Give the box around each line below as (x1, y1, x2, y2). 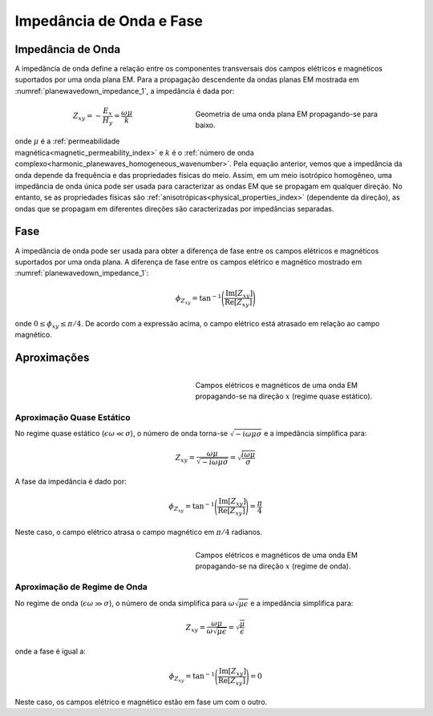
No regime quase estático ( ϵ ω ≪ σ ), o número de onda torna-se (14, 428, 229, 438)
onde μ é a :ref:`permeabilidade (14, 136, 120, 146)
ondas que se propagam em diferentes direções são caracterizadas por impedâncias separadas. (14, 204, 334, 213)
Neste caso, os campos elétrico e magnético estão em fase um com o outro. (14, 697, 268, 706)
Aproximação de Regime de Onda (14, 581, 148, 593)
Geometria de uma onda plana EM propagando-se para (195, 109, 378, 119)
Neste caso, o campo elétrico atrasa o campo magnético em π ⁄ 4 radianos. (14, 527, 263, 536)
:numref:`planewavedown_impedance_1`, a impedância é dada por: (14, 86, 235, 95)
